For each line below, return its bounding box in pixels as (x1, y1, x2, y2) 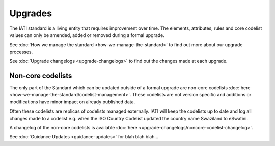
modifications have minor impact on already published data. (9, 99, 135, 105)
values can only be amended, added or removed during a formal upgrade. (9, 32, 165, 38)
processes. (9, 49, 33, 55)
